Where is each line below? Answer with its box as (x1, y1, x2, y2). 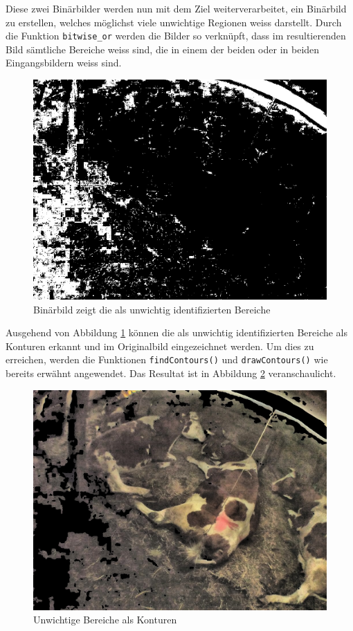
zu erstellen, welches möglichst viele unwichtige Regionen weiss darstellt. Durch (6, 15, 342, 29)
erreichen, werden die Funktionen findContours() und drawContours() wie (6, 352, 328, 367)
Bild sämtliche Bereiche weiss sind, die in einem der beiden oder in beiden (6, 42, 320, 56)
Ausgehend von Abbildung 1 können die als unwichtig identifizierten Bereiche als (6, 325, 348, 340)
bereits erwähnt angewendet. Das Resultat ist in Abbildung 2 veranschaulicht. (6, 366, 336, 381)
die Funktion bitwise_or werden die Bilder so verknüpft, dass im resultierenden (6, 28, 346, 43)
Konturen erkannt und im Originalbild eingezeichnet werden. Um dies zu (6, 338, 314, 353)
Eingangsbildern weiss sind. (6, 55, 122, 70)
